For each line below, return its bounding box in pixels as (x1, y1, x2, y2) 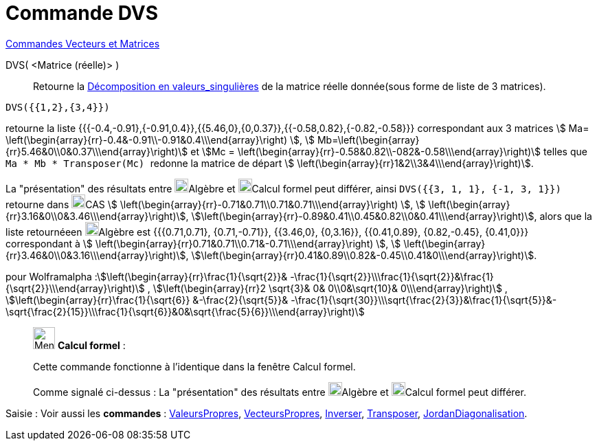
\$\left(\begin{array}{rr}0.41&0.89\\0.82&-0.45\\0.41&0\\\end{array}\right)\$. (191, 249, 537, 261)
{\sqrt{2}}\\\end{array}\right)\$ (5, 282, 145, 294)
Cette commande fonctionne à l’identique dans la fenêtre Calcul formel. (33, 360, 356, 372)
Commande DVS (5, 1, 158, 25)
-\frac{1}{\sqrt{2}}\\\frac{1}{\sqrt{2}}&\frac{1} (290, 270, 494, 282)
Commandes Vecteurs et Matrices (5, 37, 160, 49)
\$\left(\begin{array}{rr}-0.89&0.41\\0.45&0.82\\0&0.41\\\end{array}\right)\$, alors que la (191, 210, 592, 222)
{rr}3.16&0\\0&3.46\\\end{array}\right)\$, (5, 210, 189, 222)
